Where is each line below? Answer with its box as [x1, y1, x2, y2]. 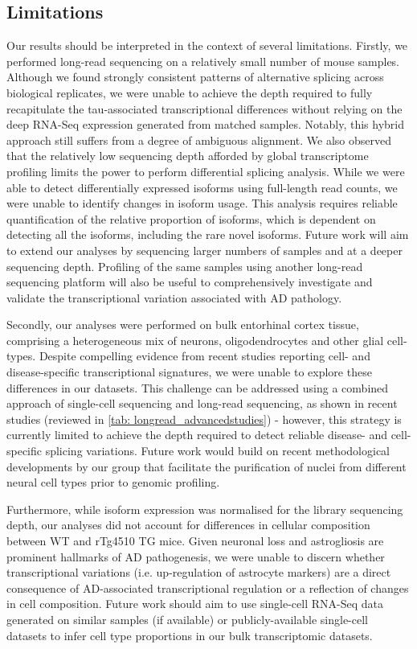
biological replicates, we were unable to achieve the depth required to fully [6, 84, 373, 101]
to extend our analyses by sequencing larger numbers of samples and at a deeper [6, 241, 403, 258]
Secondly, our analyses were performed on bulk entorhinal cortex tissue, [6, 316, 359, 333]
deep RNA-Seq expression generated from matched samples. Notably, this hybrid [6, 116, 405, 133]
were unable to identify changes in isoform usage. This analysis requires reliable [6, 195, 398, 212]
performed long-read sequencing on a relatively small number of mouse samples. [6, 52, 400, 69]
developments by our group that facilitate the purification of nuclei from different [6, 458, 407, 474]
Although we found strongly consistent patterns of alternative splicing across [6, 68, 384, 85]
